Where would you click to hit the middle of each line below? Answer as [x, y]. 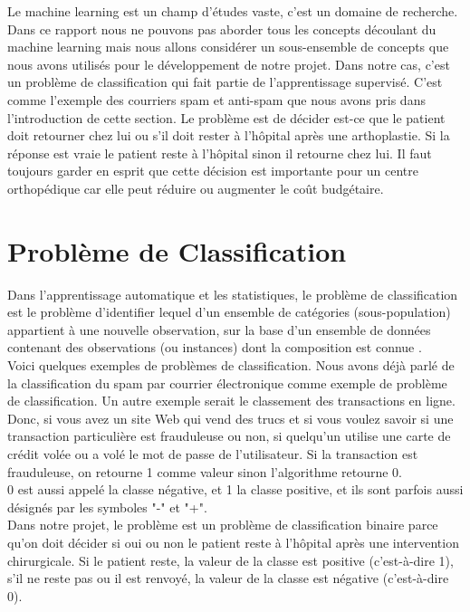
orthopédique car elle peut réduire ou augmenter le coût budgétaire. [196, 188]
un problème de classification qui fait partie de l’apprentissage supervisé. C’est [225, 82]
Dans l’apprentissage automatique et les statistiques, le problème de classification [233, 294]
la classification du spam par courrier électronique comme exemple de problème [227, 382]
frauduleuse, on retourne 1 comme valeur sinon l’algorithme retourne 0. [205, 471]
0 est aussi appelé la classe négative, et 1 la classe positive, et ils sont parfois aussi [235, 489]
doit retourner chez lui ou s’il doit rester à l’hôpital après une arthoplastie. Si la [229, 135]
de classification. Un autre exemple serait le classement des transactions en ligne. [231, 401]
